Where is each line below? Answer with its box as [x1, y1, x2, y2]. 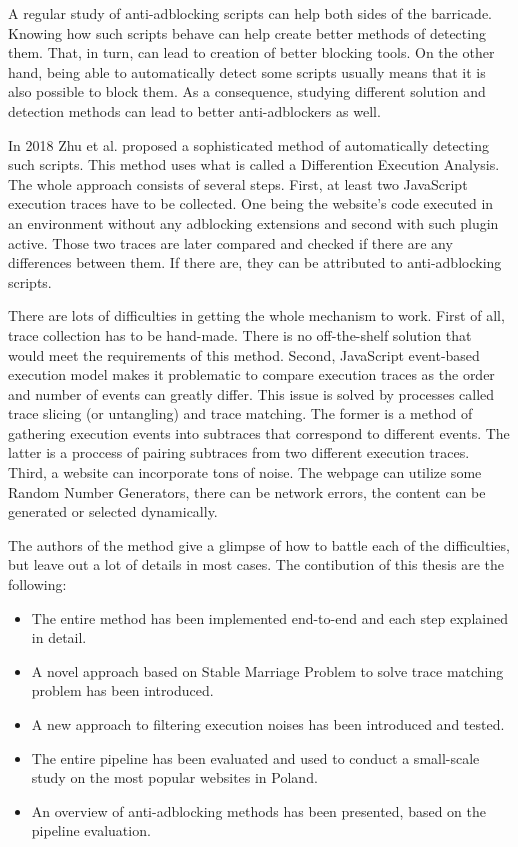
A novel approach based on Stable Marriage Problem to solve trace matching [31, 660, 504, 681]
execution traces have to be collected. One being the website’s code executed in [8, 193, 494, 214]
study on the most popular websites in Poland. [31, 767, 318, 788]
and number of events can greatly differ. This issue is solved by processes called [8, 383, 495, 404]
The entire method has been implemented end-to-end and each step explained [31, 607, 508, 628]
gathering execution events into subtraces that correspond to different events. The [8, 422, 510, 443]
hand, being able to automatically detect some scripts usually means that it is [8, 61, 486, 82]
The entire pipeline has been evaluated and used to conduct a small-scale [31, 747, 480, 768]
